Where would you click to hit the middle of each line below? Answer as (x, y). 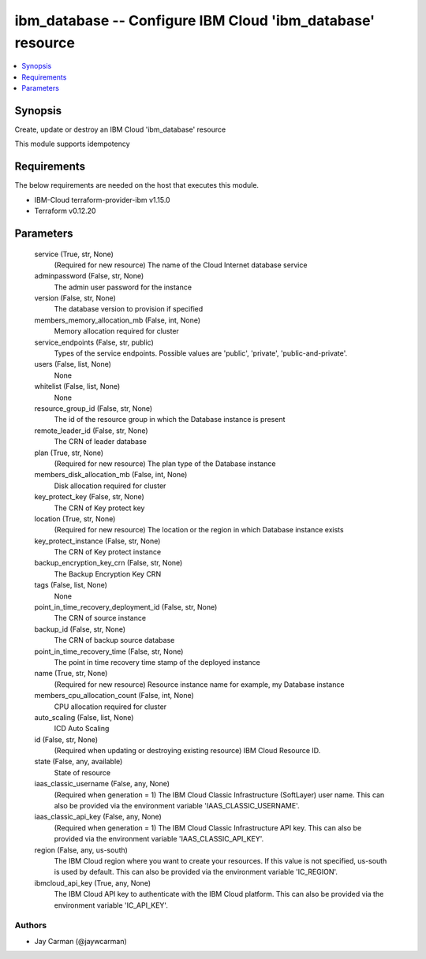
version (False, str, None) (75, 298)
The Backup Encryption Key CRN (108, 574)
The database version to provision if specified (129, 309)
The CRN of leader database (101, 442)
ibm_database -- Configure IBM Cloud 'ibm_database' (195, 21)
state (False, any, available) (78, 762)
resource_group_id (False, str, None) (93, 408)
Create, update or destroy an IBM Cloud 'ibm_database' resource (120, 129)
